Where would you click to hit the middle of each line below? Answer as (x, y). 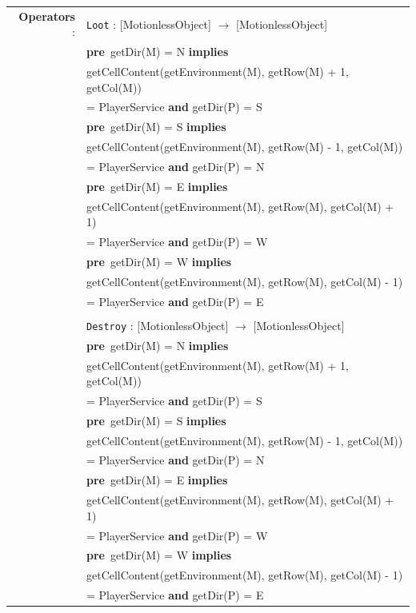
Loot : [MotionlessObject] (148, 24)
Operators (47, 16)
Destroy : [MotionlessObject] (157, 325)
